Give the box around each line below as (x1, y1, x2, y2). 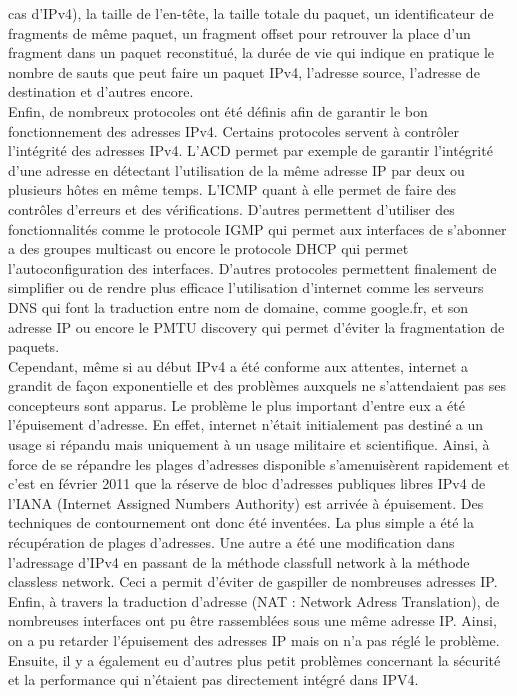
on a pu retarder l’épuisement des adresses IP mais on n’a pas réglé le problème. (8, 630, 500, 650)
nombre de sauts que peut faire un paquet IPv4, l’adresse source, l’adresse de (8, 61, 480, 82)
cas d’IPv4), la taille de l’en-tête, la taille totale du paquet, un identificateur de (8, 3, 494, 23)
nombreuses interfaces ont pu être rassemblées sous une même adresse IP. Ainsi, (8, 610, 497, 631)
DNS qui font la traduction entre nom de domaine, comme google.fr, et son (8, 296, 469, 317)
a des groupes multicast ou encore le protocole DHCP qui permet (8, 238, 409, 259)
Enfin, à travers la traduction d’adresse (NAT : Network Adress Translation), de (8, 590, 500, 611)
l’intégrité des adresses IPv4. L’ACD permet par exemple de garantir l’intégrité (8, 140, 493, 161)
